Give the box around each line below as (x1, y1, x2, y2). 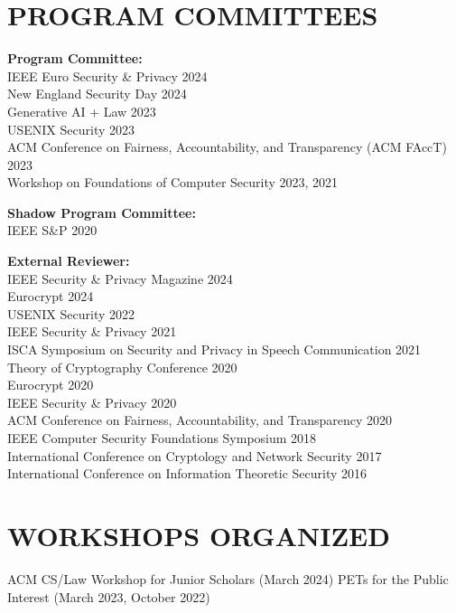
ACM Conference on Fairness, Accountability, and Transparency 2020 (7, 410, 393, 429)
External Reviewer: (7, 251, 130, 270)
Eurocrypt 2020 (7, 375, 94, 394)
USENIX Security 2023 (7, 119, 135, 138)
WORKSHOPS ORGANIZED (7, 516, 390, 553)
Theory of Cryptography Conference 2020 (7, 357, 237, 376)
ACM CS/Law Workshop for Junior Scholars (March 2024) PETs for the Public (7, 569, 449, 588)
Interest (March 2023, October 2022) (7, 587, 210, 606)
